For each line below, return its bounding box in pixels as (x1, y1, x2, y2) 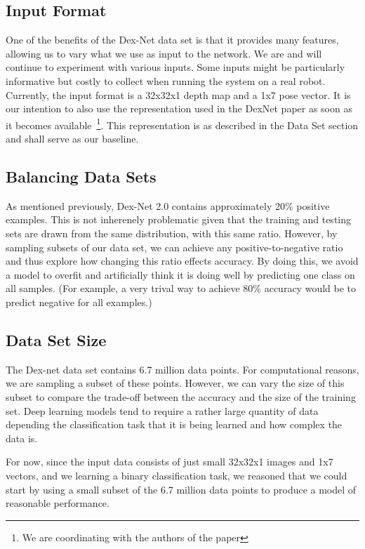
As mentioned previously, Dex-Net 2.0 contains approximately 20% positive (6, 198, 330, 213)
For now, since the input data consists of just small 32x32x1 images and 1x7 (6, 454, 333, 469)
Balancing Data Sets (6, 166, 157, 187)
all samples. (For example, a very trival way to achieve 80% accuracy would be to (6, 281, 356, 296)
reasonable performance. (6, 496, 109, 510)
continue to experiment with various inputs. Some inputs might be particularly (6, 60, 345, 74)
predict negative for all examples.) (6, 294, 152, 309)
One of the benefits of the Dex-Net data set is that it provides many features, (6, 32, 339, 47)
